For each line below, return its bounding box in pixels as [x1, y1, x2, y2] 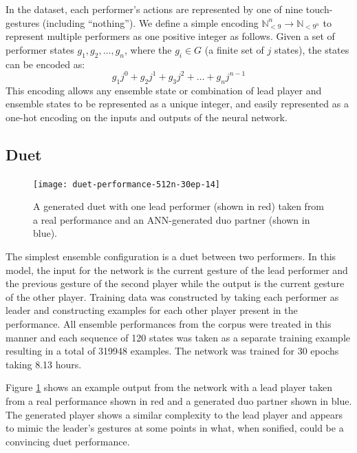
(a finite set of [204, 42, 264, 56]
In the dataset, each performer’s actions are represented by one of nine [6, 2, 303, 16]
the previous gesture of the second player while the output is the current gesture [6, 276, 345, 291]
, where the [125, 42, 172, 56]
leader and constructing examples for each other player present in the [6, 303, 298, 317]
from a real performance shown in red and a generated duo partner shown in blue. [6, 393, 352, 408]
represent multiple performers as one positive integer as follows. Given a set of [6, 29, 335, 43]
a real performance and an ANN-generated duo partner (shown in [33, 212, 310, 226]
